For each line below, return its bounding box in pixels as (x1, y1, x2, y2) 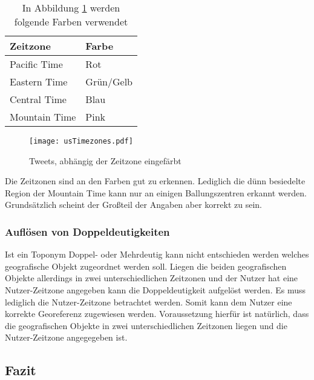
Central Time (10, 92, 67, 106)
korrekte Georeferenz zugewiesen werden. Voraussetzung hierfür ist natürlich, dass (5, 307, 309, 320)
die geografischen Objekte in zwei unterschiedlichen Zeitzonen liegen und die (5, 319, 287, 332)
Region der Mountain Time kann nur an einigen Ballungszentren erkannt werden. (5, 186, 307, 199)
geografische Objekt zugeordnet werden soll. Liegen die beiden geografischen (5, 259, 287, 272)
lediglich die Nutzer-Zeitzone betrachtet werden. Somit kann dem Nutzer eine (5, 295, 292, 308)
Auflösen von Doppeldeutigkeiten (5, 224, 170, 239)
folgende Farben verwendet (14, 15, 128, 28)
